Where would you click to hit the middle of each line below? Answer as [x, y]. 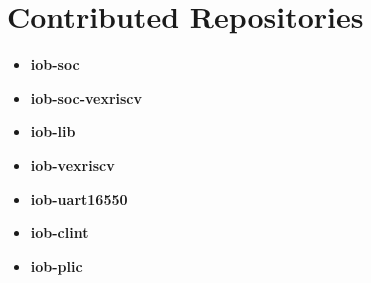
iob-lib [53, 131]
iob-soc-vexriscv [86, 97]
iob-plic [56, 265]
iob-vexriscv [72, 164]
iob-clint [59, 232]
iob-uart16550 [79, 198]
